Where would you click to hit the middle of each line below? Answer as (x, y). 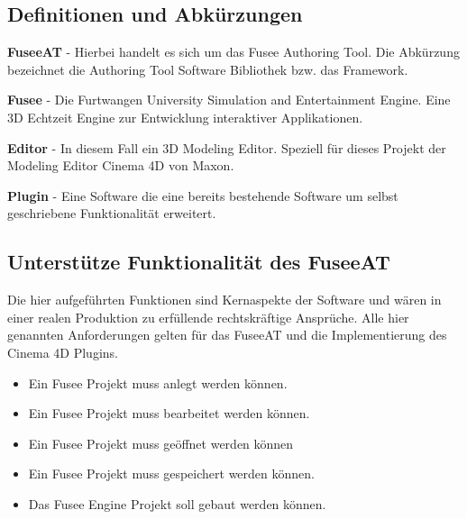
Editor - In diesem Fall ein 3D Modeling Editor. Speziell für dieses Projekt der (227, 147)
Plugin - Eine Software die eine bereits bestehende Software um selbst (203, 195)
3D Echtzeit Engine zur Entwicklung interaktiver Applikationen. (185, 117)
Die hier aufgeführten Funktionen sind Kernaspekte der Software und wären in (224, 300)
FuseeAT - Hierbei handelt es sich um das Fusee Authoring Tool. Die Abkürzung (233, 52)
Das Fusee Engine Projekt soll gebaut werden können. (177, 503)
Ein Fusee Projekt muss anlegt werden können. (158, 382)
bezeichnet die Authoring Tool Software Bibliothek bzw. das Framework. (208, 69)
